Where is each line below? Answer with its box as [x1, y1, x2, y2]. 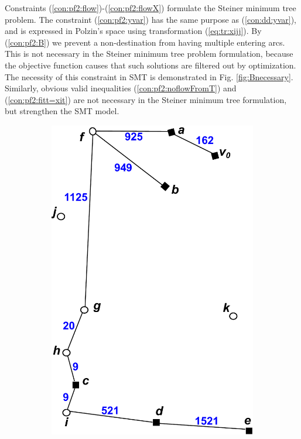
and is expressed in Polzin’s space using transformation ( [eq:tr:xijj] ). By [5, 25, 262, 37]
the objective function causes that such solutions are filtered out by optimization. [5, 59, 296, 71]
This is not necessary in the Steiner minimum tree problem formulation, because [5, 47, 293, 60]
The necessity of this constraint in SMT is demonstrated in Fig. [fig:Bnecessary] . [5, 70, 293, 83]
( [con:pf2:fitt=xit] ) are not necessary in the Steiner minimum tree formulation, [5, 93, 287, 105]
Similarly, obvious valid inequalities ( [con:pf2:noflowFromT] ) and [5, 82, 237, 94]
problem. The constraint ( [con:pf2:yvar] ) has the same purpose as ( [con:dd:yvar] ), [5, 13, 297, 25]
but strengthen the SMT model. [5, 105, 119, 117]
